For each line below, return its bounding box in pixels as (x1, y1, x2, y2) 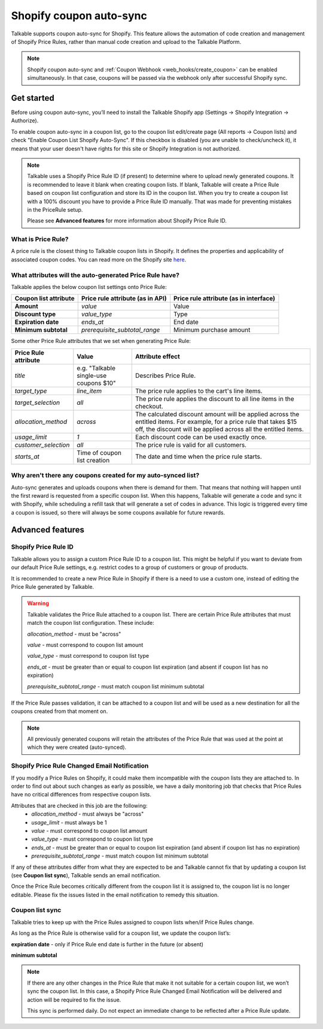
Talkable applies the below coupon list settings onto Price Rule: (11, 283, 167, 290)
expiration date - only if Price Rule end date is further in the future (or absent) (11, 940, 203, 947)
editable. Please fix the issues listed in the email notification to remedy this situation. (11, 891, 219, 898)
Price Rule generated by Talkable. (11, 583, 95, 591)
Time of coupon (77, 449, 122, 457)
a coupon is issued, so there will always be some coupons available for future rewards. (11, 509, 226, 516)
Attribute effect (135, 352, 180, 360)
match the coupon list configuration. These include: (27, 619, 155, 627)
